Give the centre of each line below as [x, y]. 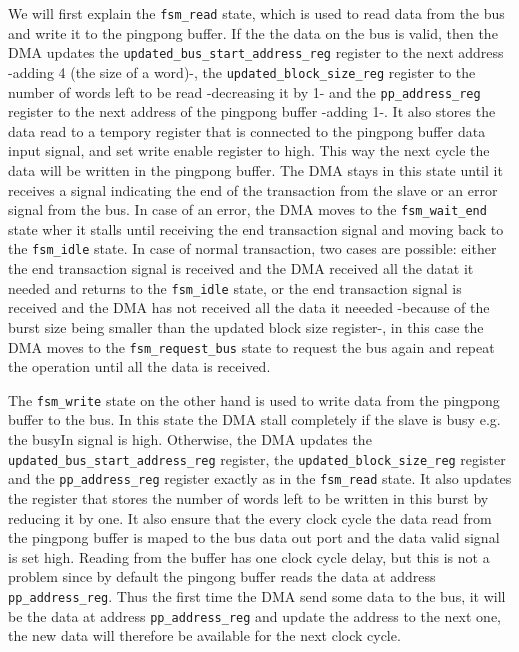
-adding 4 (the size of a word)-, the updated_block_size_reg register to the [242, 71]
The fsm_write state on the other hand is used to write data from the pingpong [254, 399]
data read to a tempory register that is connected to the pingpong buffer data [247, 130]
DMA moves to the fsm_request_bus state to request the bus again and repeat [251, 346]
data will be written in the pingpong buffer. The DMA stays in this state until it [255, 170]
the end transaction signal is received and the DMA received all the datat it [241, 268]
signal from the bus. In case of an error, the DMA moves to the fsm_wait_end [247, 209]
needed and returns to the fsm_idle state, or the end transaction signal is [235, 287]
